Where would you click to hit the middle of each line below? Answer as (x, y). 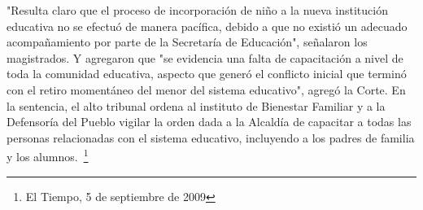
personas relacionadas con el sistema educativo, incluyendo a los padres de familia (211, 137)
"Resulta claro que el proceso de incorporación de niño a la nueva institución (197, 10)
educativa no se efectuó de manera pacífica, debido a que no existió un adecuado (207, 26)
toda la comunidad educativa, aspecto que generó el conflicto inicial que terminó (207, 74)
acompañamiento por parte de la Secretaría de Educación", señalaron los (187, 42)
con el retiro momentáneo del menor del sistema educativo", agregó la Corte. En (206, 89)
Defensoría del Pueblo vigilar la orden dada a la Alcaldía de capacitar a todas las (209, 122)
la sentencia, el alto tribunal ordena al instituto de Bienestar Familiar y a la (196, 105)
